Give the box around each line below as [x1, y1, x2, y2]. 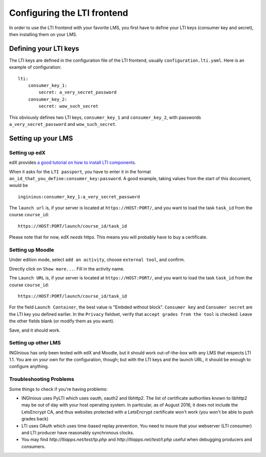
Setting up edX [9, 149, 46, 156]
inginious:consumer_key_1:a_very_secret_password [18, 194, 140, 199]
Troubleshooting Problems [9, 376, 74, 382]
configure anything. [9, 363, 49, 370]
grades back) [21, 416, 49, 422]
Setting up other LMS [9, 340, 61, 346]
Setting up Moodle [9, 247, 54, 254]
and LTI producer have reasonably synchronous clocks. [21, 429, 134, 435]
